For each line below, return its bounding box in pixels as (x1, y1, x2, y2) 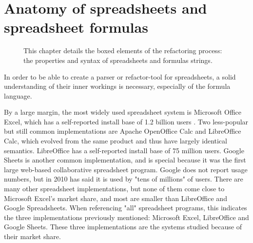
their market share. (4, 231, 61, 241)
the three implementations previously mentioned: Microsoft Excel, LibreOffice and (4, 212, 249, 222)
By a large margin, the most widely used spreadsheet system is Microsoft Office (4, 107, 242, 117)
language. (4, 90, 32, 101)
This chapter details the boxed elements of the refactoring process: (23, 45, 222, 56)
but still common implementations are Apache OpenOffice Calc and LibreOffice (4, 126, 241, 136)
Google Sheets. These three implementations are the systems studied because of (4, 222, 242, 232)
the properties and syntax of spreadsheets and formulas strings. (23, 55, 213, 65)
